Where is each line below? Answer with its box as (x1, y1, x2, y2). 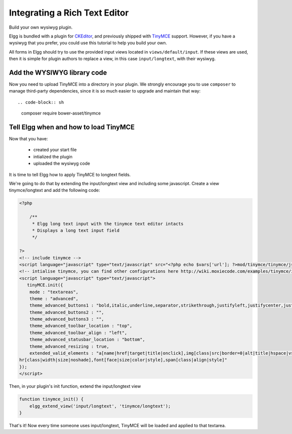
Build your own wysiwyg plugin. (9, 24, 73, 30)
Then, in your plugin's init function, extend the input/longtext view (9, 383, 141, 389)
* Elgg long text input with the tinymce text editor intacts (32, 221, 184, 226)
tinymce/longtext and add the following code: (9, 188, 100, 193)
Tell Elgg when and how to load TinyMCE (9, 123, 135, 131)
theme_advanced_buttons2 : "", (29, 309, 104, 315)
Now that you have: (9, 136, 48, 142)
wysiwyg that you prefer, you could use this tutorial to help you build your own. (9, 40, 167, 46)
